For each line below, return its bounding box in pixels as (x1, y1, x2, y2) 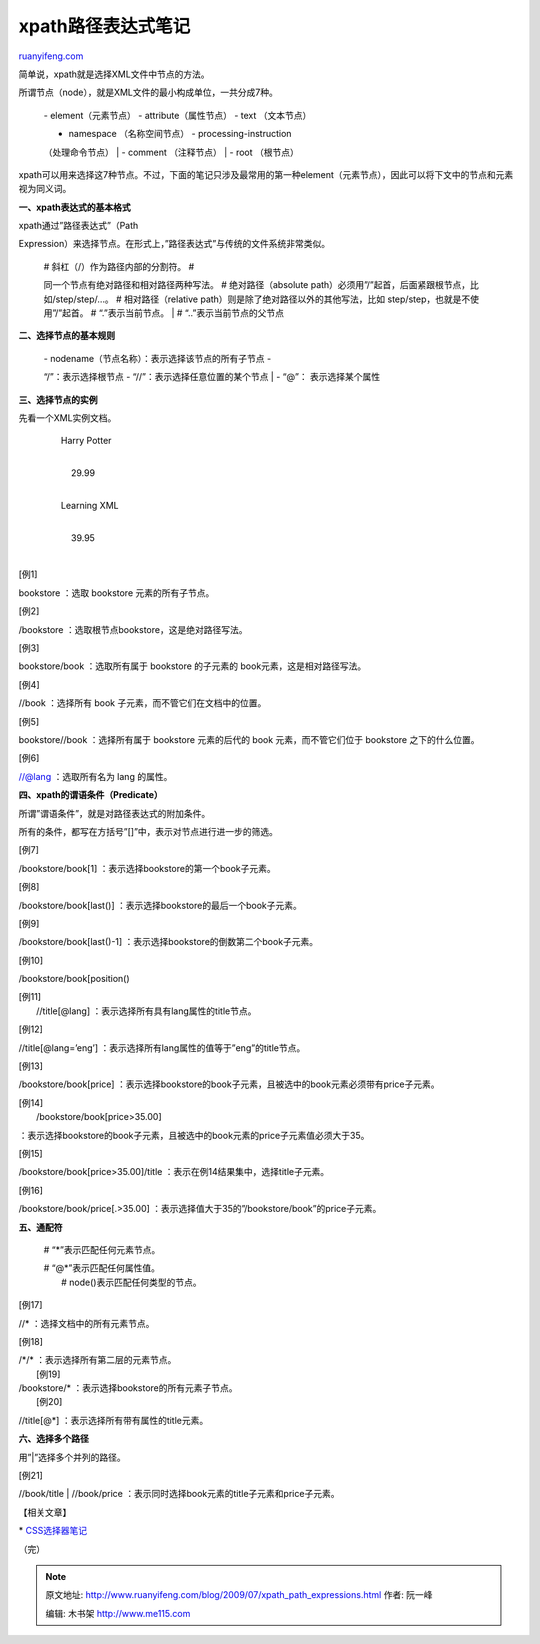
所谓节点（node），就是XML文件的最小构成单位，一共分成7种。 (18, 86, 279, 99)
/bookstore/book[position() (18, 973, 130, 985)
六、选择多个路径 (18, 1433, 89, 1445)
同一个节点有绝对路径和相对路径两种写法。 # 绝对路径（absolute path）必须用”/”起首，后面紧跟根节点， (43, 279, 470, 291)
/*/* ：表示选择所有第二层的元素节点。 (18, 1354, 177, 1366)
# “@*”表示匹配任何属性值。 (43, 1262, 160, 1274)
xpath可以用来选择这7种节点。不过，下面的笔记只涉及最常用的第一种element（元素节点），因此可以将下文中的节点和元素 (18, 168, 514, 180)
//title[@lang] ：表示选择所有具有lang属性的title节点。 (36, 1005, 257, 1017)
